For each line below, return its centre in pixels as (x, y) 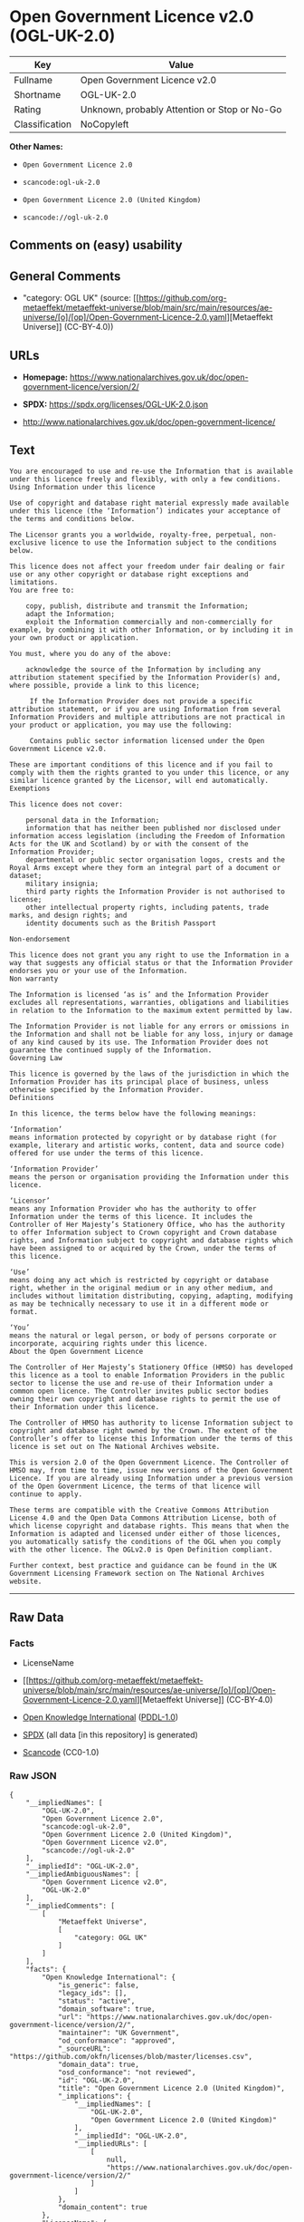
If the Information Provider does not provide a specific (141, 701)
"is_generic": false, (99, 1985)
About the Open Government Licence (76, 1351)
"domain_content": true (102, 2207)
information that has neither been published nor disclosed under (153, 828)
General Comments (65, 276)
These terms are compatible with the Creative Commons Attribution (139, 1510)
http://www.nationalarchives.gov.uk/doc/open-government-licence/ (149, 421)
